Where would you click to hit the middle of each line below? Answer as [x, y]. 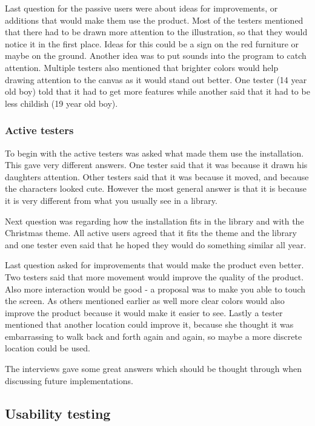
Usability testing [58, 413]
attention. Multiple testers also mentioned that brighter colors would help [142, 67]
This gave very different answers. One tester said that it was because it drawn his [156, 165]
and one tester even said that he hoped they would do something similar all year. [156, 244]
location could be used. [48, 348]
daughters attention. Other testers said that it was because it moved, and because [157, 176]
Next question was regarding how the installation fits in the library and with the [154, 221]
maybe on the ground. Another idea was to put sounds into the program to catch [156, 56]
